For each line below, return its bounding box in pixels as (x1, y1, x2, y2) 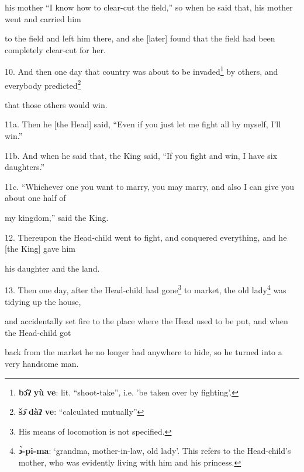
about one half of (5, 192, 66, 204)
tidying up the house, (5, 295, 81, 307)
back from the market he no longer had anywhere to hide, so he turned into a (5, 346, 282, 358)
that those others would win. (5, 98, 108, 110)
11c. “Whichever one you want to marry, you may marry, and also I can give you (5, 180, 294, 192)
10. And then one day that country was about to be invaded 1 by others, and (5, 64, 278, 78)
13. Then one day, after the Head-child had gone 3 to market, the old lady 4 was (5, 282, 286, 296)
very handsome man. (5, 358, 79, 370)
